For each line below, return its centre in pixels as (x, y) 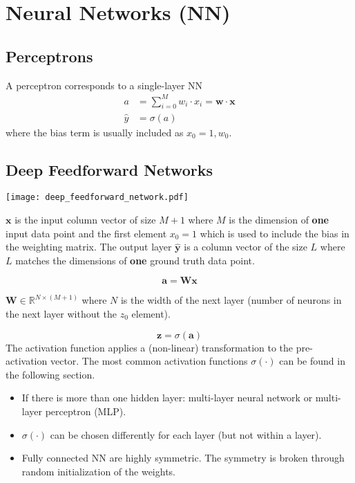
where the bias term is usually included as (95, 132)
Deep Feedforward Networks (109, 169)
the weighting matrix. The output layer (89, 247)
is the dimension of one (279, 219)
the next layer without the (61, 313)
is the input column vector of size (85, 219)
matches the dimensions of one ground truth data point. (135, 260)
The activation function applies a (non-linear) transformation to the (150, 347)
